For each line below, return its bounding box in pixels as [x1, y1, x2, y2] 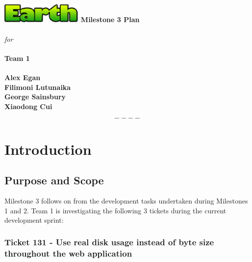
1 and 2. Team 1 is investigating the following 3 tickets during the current [4, 205, 227, 215]
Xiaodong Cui [4, 101, 52, 111]
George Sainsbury [4, 91, 66, 102]
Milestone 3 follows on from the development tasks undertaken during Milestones [4, 195, 248, 205]
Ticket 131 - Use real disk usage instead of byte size [4, 235, 214, 248]
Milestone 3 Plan [80, 14, 140, 25]
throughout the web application [4, 247, 132, 259]
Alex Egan [4, 72, 41, 82]
